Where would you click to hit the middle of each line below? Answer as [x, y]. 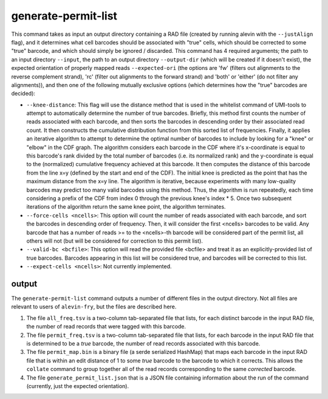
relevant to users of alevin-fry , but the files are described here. [94, 307]
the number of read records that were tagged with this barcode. [106, 327]
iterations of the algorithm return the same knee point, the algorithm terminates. [126, 207]
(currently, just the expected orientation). [78, 386]
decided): [23, 94]
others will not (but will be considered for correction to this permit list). [115, 241]
